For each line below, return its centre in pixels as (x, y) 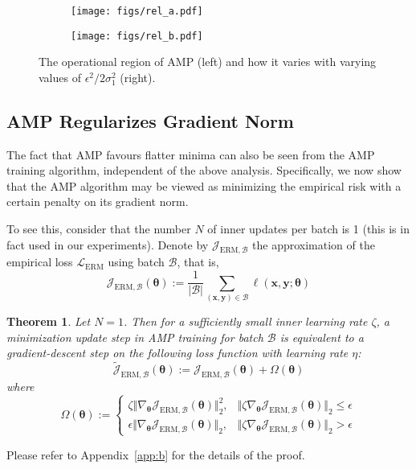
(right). (138, 77)
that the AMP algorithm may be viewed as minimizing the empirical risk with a (204, 185)
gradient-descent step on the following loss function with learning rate (177, 353)
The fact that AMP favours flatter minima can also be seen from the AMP (191, 154)
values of (60, 77)
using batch (136, 262)
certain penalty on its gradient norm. (98, 202)
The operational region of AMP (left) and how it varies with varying (208, 62)
